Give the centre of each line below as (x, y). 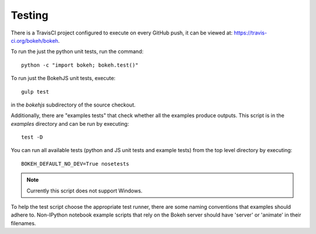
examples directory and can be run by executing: (70, 123)
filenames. (23, 223)
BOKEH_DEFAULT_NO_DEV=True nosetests (75, 164)
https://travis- (250, 33)
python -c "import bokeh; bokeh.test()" (80, 65)
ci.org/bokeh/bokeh (35, 40)
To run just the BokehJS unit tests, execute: (63, 78)
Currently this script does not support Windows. (85, 191)
